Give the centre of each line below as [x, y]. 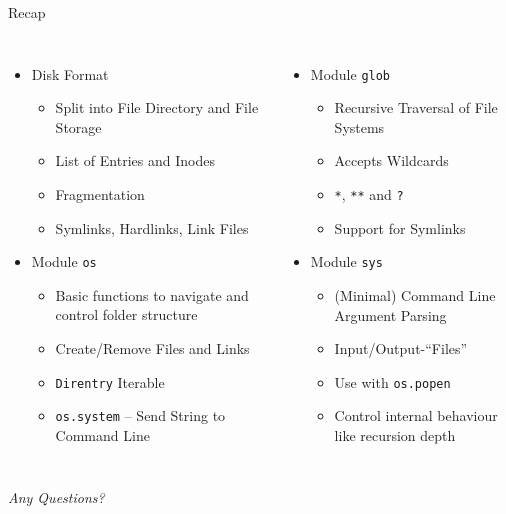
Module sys [346, 261]
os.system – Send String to [140, 415]
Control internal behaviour [416, 415]
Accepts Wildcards [391, 160]
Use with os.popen [392, 381]
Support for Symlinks [400, 227]
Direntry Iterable [110, 381]
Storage [78, 126]
